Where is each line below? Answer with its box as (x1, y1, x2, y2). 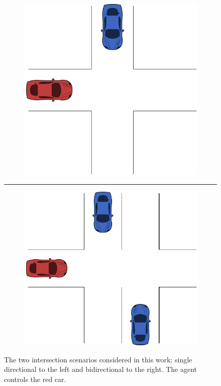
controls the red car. (4, 373, 66, 384)
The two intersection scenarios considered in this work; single (4, 354, 192, 364)
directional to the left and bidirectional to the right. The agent (4, 364, 197, 374)
